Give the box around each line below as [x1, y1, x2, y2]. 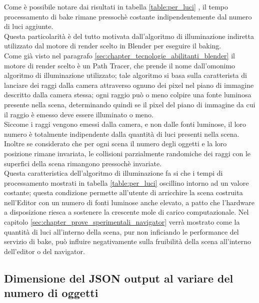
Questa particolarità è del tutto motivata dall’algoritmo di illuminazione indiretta [4, 30, 254, 41]
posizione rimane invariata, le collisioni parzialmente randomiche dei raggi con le [4, 148, 251, 158]
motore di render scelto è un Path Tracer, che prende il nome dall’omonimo [4, 60, 235, 70]
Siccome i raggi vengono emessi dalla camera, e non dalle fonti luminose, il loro [4, 119, 246, 129]
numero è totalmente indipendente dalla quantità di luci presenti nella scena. [4, 128, 239, 139]
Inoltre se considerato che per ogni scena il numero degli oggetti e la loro [4, 138, 227, 149]
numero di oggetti [4, 285, 98, 301]
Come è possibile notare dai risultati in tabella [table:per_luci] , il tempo [4, 1, 228, 11]
